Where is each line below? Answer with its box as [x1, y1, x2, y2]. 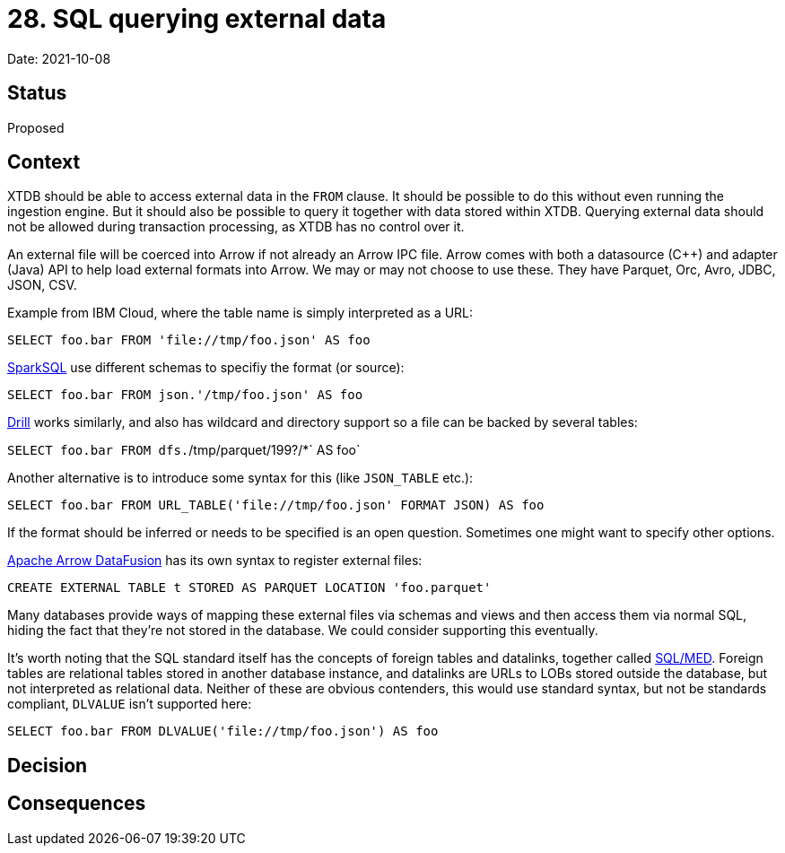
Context [7, 151, 81, 174]
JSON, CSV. [7, 277, 77, 293]
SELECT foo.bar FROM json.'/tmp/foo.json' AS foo [7, 387, 363, 403]
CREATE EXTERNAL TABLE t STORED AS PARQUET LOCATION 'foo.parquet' [7, 580, 492, 596]
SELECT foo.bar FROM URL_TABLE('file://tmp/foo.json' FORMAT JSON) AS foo [7, 498, 545, 513]
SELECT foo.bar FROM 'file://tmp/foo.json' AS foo [7, 333, 371, 348]
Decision [7, 753, 88, 777]
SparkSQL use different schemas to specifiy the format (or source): [7, 360, 405, 376]
